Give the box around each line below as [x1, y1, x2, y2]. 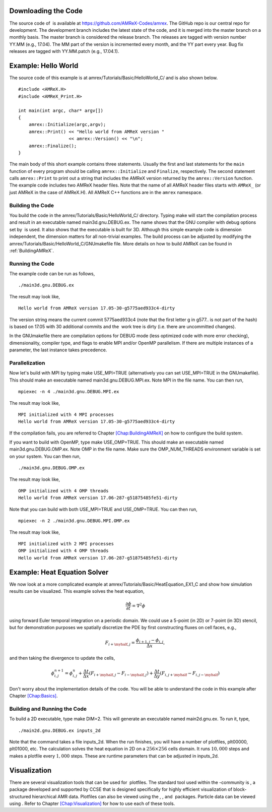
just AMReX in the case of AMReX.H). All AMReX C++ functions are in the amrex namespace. [9, 189, 202, 195]
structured [9, 793, 31, 799]
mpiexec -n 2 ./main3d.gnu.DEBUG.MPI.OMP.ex [18, 518, 130, 524]
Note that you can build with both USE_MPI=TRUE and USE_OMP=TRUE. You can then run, [9, 506, 197, 512]
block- [233, 786, 247, 792]
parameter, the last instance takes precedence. [9, 347, 107, 353]
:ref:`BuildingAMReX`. [9, 247, 54, 254]
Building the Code [9, 202, 54, 209]
